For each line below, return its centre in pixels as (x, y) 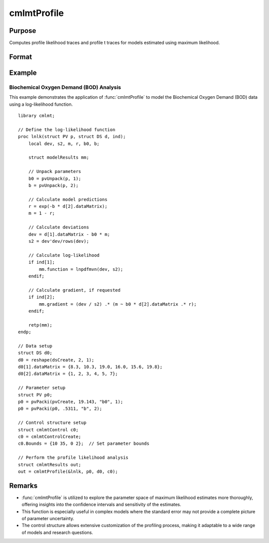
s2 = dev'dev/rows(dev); (59, 241)
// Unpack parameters (55, 172)
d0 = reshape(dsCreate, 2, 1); (56, 360)
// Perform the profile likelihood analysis (73, 458)
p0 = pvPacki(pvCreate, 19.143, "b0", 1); (71, 402)
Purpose (23, 31)
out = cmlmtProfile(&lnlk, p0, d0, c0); (68, 471)
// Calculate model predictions (68, 199)
